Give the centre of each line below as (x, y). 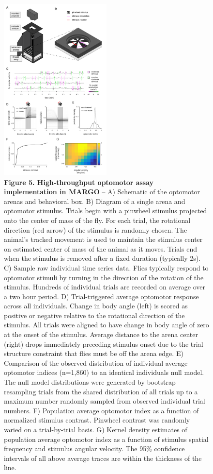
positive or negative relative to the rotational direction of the (94, 315)
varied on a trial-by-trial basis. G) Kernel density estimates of (96, 430)
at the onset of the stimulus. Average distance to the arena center (101, 334)
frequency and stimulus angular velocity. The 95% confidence (94, 449)
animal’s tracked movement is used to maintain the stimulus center (103, 239)
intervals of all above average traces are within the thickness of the (103, 458)
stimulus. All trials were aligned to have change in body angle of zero (106, 325)
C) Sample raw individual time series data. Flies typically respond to (106, 267)
